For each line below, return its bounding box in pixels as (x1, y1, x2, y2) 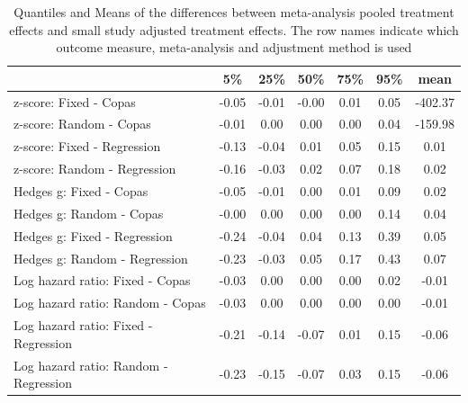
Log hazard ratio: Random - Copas (13, 293, 206, 312)
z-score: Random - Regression (13, 159, 176, 178)
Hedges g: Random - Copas (13, 203, 164, 222)
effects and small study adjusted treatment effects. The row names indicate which (9, 20, 459, 39)
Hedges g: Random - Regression (13, 248, 188, 267)
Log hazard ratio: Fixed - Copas (13, 271, 191, 290)
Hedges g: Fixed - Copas (13, 182, 148, 200)
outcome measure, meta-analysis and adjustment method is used (56, 38, 412, 57)
